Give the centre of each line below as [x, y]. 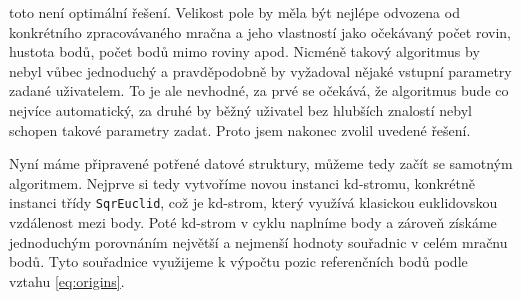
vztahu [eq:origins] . [67, 280]
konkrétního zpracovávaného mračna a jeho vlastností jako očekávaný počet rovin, [260, 31]
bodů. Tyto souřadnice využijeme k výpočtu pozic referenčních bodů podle [238, 261]
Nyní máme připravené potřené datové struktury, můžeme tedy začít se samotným [261, 163]
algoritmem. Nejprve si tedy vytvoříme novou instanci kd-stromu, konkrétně [242, 182]
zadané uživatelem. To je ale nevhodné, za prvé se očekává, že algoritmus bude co [259, 90]
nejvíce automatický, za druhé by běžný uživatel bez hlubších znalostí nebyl [240, 109]
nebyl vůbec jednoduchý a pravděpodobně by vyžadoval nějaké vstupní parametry [260, 70]
